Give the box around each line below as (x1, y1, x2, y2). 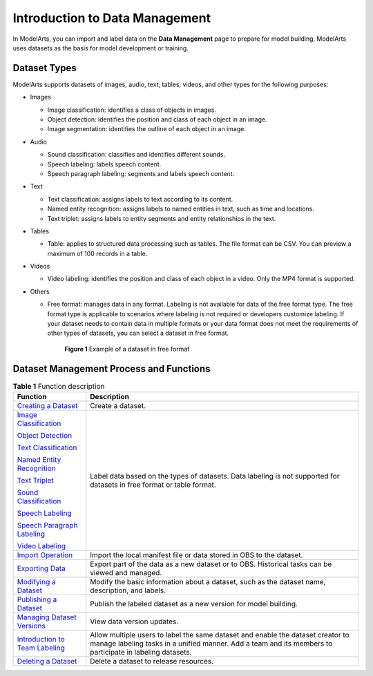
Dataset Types (12, 62, 77, 74)
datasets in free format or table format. (90, 480, 217, 490)
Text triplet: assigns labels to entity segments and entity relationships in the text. (47, 214, 276, 222)
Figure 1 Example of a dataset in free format (64, 345, 190, 353)
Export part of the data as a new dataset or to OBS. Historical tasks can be (90, 559, 332, 569)
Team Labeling (17, 643, 65, 653)
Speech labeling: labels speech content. (47, 160, 162, 168)
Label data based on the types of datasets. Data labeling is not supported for (90, 472, 340, 481)
